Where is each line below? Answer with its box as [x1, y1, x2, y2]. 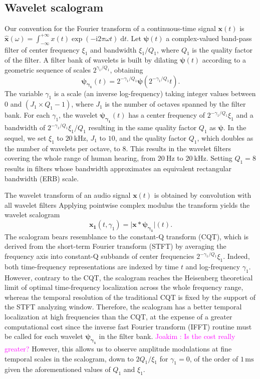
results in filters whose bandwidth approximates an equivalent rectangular [5, 163, 231, 174]
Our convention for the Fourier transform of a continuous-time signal [5, 23, 216, 34]
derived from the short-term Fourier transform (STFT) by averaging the [5, 241, 226, 251]
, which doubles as [197, 132, 253, 143]
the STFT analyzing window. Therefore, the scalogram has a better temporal [5, 301, 242, 312]
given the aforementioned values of [5, 364, 111, 374]
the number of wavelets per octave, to [5, 143, 120, 153]
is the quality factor [192, 44, 252, 55]
